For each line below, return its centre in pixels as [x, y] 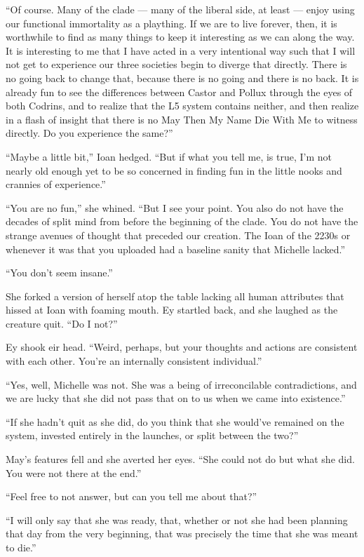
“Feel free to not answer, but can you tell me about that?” [132, 496]
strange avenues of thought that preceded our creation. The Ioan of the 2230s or [178, 235]
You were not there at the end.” [74, 472]
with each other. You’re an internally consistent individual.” [134, 361]
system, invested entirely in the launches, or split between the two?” [152, 435]
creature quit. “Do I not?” [62, 323]
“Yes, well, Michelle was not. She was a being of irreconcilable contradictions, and [181, 384]
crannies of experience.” [56, 184]
